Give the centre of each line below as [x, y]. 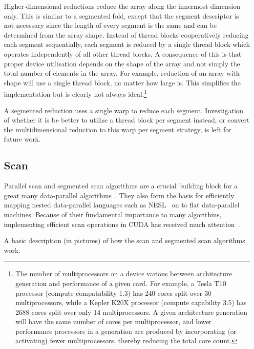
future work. [22, 139]
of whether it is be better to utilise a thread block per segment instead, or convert [127, 120]
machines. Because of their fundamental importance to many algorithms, [113, 214]
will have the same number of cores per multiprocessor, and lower [113, 321]
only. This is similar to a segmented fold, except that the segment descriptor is [122, 15]
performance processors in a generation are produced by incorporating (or [126, 331]
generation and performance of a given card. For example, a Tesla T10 [121, 283]
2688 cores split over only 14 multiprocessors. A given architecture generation [131, 312]
